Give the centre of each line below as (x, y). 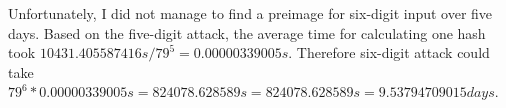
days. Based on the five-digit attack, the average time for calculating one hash (247, 32)
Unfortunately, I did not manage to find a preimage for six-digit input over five (250, 13)
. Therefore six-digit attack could (389, 52)
